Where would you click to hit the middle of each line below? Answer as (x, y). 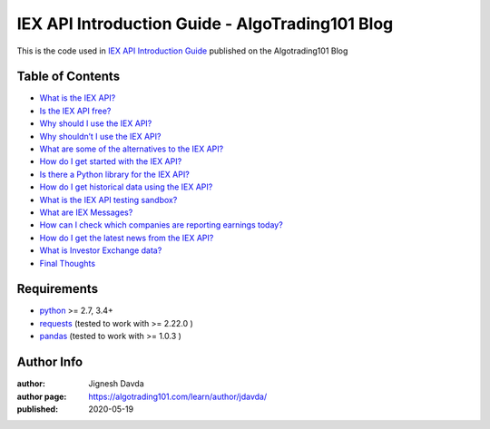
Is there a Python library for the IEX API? (114, 174)
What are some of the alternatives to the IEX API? (132, 149)
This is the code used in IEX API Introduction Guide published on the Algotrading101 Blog (182, 51)
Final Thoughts (67, 263)
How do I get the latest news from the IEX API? (127, 238)
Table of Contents (69, 77)
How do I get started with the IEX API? (111, 161)
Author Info (50, 362)
